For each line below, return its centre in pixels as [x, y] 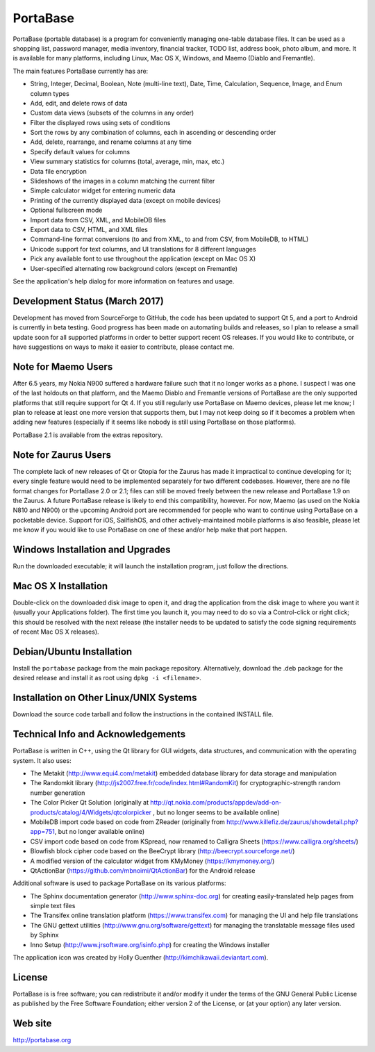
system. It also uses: [42, 760]
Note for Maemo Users [63, 367]
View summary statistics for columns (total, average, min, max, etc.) [127, 162]
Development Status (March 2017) [89, 301]
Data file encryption [58, 171]
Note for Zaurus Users [62, 455]
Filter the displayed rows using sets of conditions [100, 122]
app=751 [43, 832]
